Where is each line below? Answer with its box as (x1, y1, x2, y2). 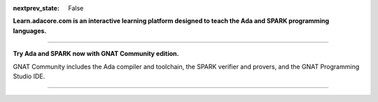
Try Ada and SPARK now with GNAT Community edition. (13, 50, 179, 58)
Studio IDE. (13, 72, 45, 80)
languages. (13, 27, 47, 35)
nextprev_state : (13, 4, 59, 12)
